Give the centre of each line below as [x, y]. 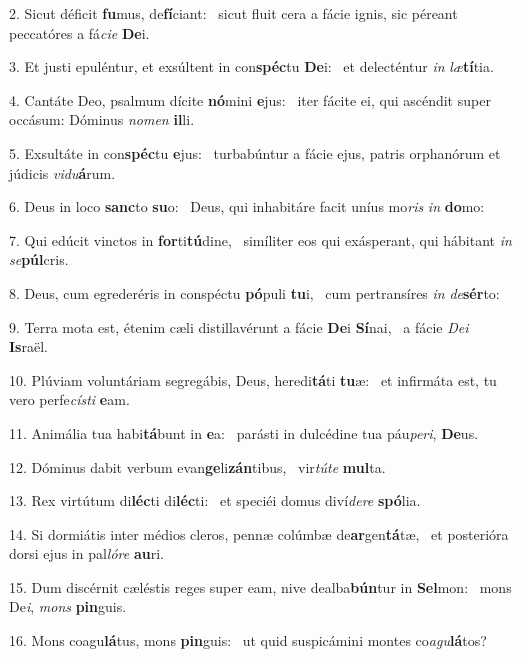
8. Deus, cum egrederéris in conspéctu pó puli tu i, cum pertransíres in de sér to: [254, 292]
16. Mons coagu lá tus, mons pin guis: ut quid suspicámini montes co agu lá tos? [248, 640]
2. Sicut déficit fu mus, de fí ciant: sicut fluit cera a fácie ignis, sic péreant [233, 13]
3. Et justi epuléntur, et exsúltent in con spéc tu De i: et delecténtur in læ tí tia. [251, 66]
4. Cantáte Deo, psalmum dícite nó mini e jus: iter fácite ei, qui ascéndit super [250, 99]
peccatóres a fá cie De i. [79, 32]
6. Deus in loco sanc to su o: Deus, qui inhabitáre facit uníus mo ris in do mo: [247, 206]
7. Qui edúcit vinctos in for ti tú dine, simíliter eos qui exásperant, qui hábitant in [260, 239]
